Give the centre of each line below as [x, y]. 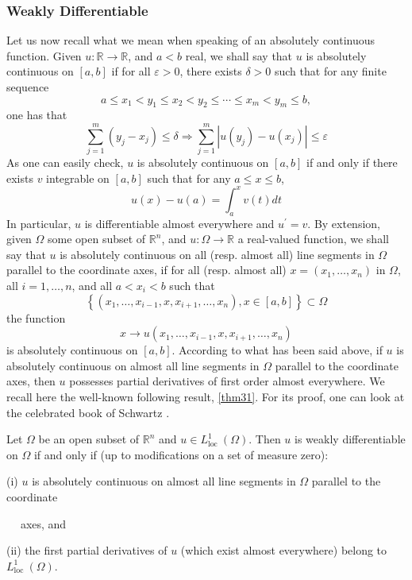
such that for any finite [330, 71]
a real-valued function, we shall [313, 239]
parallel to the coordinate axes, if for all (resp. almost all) [146, 270]
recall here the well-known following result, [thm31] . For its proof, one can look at [206, 396]
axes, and [43, 523]
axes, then [31, 381]
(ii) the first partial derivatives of [87, 550]
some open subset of [97, 239]
